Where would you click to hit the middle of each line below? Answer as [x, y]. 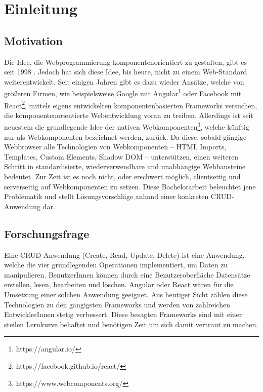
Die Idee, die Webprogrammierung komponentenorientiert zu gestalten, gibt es [126, 62]
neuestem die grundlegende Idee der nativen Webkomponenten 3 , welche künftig [127, 126]
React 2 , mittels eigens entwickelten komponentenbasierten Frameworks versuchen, [131, 104]
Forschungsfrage [47, 233]
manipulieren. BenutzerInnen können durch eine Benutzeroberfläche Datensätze [127, 274]
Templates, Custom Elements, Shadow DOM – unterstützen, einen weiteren [121, 156]
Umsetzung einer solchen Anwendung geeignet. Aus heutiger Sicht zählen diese [126, 295]
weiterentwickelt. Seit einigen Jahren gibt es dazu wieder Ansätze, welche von [124, 81]
